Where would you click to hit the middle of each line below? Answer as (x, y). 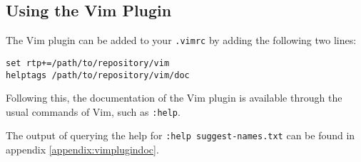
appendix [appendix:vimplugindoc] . (82, 150)
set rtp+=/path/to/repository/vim (88, 63)
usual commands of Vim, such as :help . (93, 111)
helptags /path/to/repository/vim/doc (98, 75)
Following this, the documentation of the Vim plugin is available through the (174, 98)
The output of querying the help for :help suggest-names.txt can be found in (180, 135)
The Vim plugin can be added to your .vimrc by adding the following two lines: (181, 40)
